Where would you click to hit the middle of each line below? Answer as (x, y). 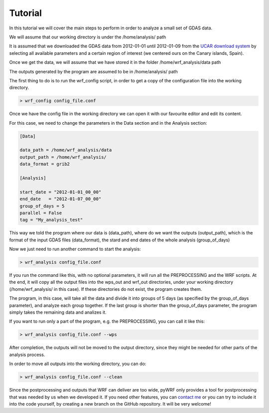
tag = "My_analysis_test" (51, 220)
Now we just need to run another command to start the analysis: (75, 249)
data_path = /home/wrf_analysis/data (66, 150)
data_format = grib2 (45, 164)
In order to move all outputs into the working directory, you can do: (78, 364)
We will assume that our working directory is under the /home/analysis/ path (88, 37)
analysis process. (27, 355)
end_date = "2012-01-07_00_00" (61, 199)
